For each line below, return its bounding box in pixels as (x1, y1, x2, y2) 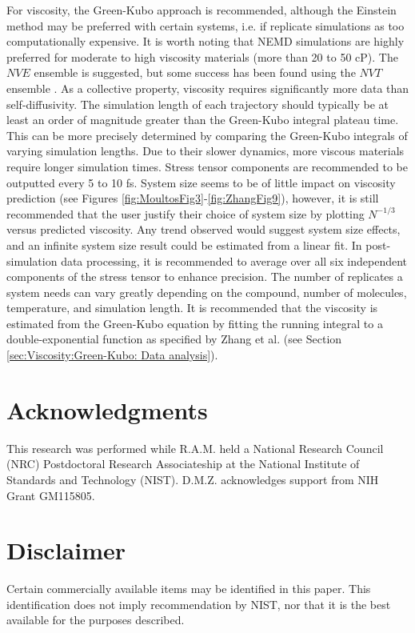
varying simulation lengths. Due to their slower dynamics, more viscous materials (6, 142, 405, 159)
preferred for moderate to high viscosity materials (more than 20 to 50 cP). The (6, 48, 398, 65)
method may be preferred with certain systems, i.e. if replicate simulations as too (6, 17, 405, 34)
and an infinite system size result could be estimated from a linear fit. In (6, 236, 362, 253)
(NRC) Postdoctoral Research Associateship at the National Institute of (6, 455, 360, 472)
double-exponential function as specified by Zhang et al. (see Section (6, 331, 342, 347)
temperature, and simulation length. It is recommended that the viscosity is (6, 299, 378, 316)
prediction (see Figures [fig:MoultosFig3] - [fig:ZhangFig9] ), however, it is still (6, 190, 379, 206)
